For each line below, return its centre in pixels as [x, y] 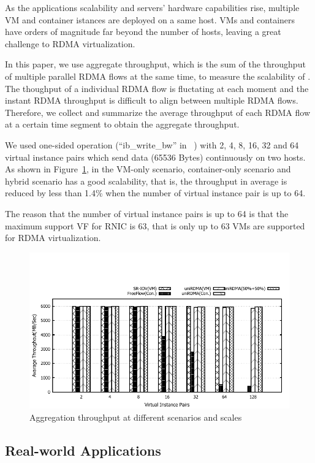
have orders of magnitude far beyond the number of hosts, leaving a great [143, 32]
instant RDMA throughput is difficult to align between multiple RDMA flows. [152, 100]
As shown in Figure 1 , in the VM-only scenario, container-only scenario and [148, 169]
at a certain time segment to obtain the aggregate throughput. [122, 124]
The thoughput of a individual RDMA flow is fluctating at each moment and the [157, 88]
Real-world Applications [83, 450]
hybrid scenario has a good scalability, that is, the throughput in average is [146, 181]
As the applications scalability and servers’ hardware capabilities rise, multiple [152, 7]
